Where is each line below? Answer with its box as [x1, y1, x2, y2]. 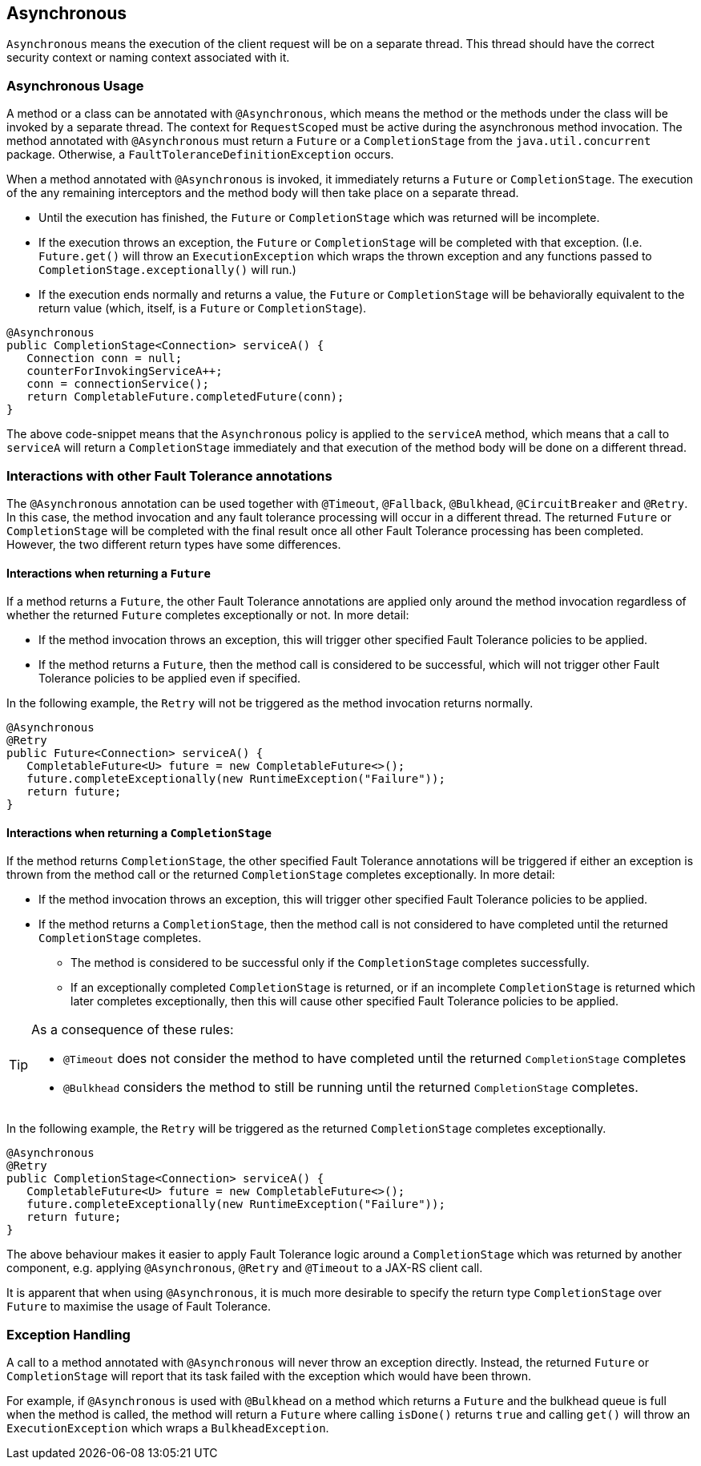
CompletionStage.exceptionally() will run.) [38, 263, 296, 277]
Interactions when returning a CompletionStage [6, 825, 272, 840]
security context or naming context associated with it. [6, 50, 290, 65]
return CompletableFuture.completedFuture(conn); [26, 390, 344, 404]
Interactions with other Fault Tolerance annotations [6, 467, 332, 484]
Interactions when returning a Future [6, 566, 211, 580]
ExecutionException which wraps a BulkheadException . [6, 1421, 329, 1436]
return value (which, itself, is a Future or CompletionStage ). [38, 301, 367, 316]
